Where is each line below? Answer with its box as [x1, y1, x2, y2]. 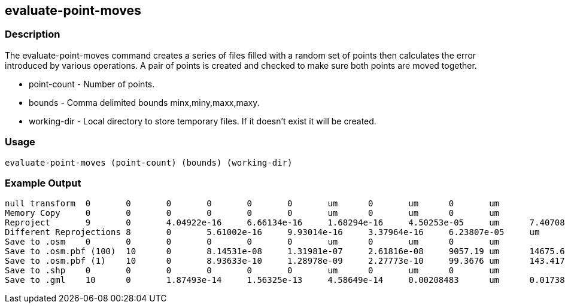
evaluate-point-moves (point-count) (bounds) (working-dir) [5, 157, 293, 167]
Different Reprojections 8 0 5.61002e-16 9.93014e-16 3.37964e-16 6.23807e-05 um [5, 227, 540, 237]
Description [5, 28, 60, 41]
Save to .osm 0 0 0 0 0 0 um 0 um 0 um [5, 237, 500, 247]
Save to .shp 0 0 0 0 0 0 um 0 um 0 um [5, 266, 500, 276]
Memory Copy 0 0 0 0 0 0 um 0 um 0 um [5, 208, 500, 218]
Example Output [5, 176, 81, 189]
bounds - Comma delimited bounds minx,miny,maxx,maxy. [29, 97, 260, 108]
